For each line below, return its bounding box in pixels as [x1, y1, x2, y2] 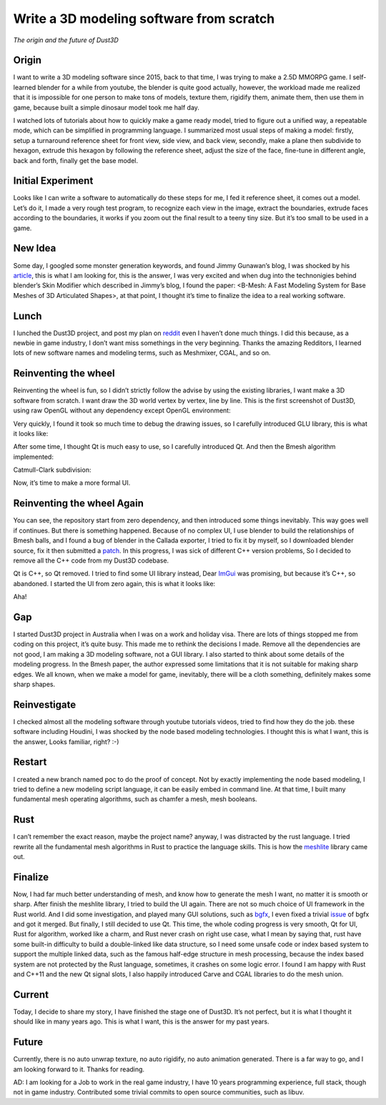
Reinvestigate [13, 698, 76, 710]
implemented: [13, 452, 54, 461]
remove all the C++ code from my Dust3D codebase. [13, 556, 169, 565]
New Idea [13, 242, 56, 254]
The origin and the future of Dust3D [13, 36, 119, 44]
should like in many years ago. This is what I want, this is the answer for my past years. [13, 1017, 269, 1026]
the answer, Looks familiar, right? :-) [13, 737, 119, 746]
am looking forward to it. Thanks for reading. [13, 1065, 145, 1074]
